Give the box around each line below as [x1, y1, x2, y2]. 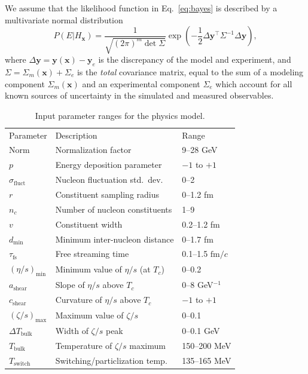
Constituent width [55, 217, 123, 230]
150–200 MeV [182, 339, 231, 351]
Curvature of [55, 293, 102, 306]
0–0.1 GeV [182, 324, 220, 336]
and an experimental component [82, 77, 200, 90]
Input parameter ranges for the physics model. [35, 109, 205, 121]
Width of [55, 324, 89, 336]
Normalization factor [55, 143, 132, 156]
